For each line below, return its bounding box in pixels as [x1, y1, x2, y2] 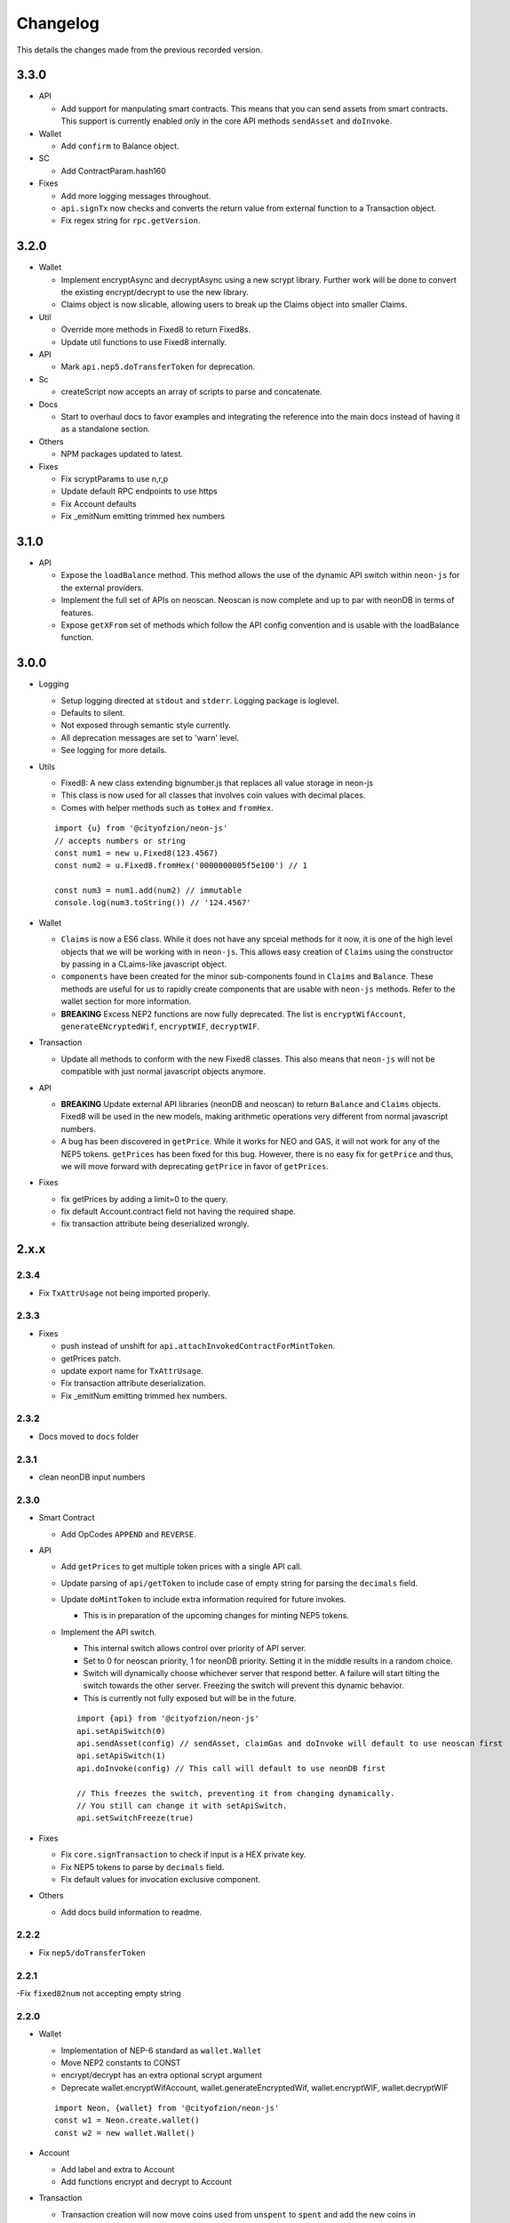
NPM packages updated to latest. [60, 449, 184, 460]
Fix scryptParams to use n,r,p [60, 473, 169, 484]
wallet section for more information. [60, 996, 192, 1007]
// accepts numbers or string [54, 836, 187, 846]
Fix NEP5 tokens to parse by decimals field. [60, 1861, 225, 1872]
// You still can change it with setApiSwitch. [76, 1801, 288, 1810]
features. [60, 607, 94, 618]
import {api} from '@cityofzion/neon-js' [76, 1713, 259, 1724]
